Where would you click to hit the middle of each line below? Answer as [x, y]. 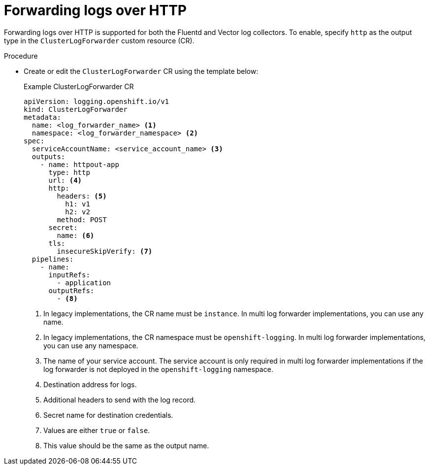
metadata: [42, 117]
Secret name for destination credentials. [108, 415]
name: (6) [76, 235]
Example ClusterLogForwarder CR [79, 86]
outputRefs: [71, 290]
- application [84, 283]
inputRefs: [69, 275]
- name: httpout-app [80, 164]
